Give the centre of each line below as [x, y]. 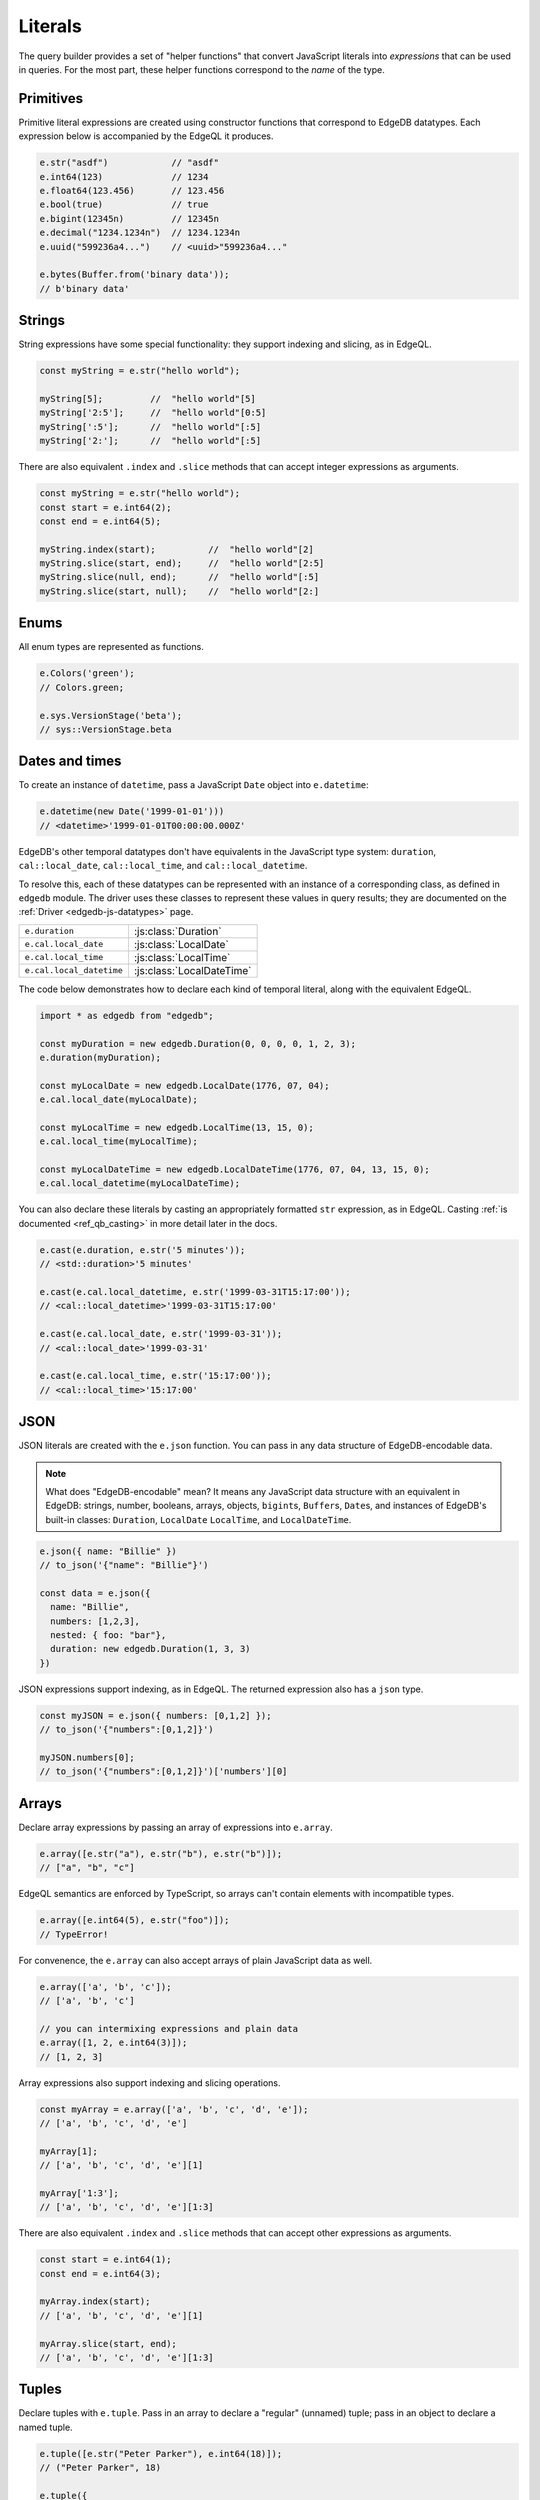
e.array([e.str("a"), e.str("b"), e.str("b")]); [161, 1853]
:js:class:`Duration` [177, 931]
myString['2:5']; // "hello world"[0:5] [153, 413]
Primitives [51, 98]
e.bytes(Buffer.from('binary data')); [134, 274]
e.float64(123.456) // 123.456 [132, 190]
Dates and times [70, 761]
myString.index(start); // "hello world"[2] [176, 549]
